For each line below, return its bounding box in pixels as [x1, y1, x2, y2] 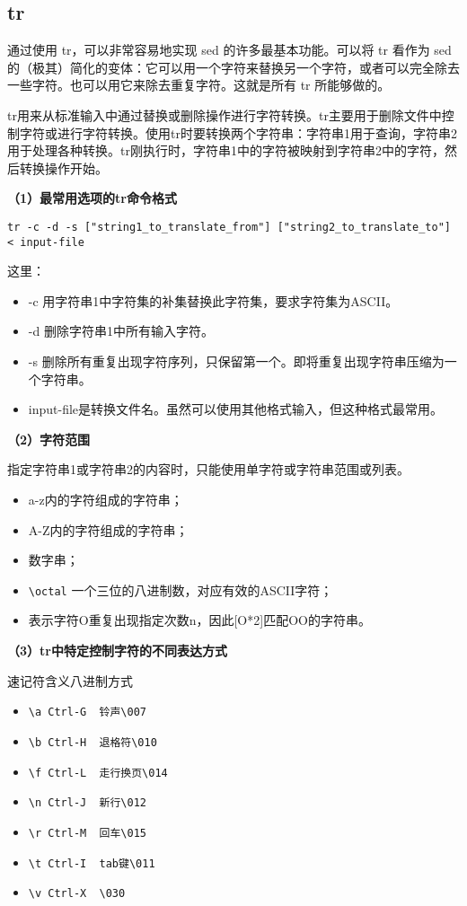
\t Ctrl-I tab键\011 [28, 857, 155, 870]
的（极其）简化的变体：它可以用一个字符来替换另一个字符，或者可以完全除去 [7, 57, 460, 76]
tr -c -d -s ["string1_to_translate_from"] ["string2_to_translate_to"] [7, 220, 451, 233]
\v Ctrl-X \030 [28, 887, 126, 901]
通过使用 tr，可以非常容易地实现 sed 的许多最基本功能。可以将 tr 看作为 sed [7, 40, 452, 59]
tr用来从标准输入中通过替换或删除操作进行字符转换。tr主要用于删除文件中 [7, 105, 442, 124]
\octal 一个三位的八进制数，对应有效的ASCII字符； [28, 580, 333, 599]
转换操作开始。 [19, 158, 108, 177]
